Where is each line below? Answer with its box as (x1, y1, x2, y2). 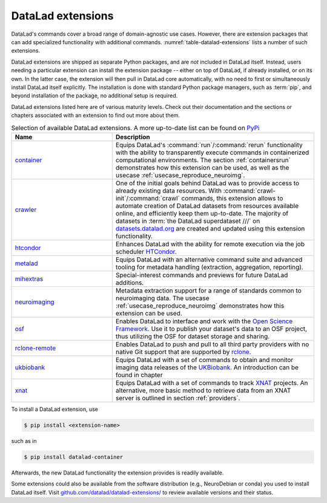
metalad (15, 259, 39, 268)
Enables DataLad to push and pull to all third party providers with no (115, 340, 309, 348)
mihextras (15, 274, 44, 283)
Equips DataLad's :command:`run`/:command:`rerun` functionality (115, 140, 303, 149)
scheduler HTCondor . (115, 247, 177, 255)
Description (115, 133, 151, 141)
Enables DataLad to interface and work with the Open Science (115, 317, 293, 325)
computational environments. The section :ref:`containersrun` (115, 156, 291, 164)
